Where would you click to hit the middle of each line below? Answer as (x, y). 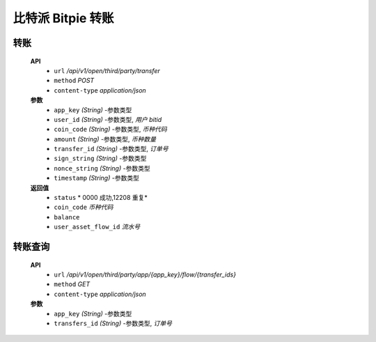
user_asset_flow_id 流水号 (97, 227)
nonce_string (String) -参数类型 (102, 168)
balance (67, 217)
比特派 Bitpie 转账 (63, 18)
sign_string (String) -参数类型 (100, 158)
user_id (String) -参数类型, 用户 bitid (108, 119)
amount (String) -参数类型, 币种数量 (105, 139)
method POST (74, 81)
